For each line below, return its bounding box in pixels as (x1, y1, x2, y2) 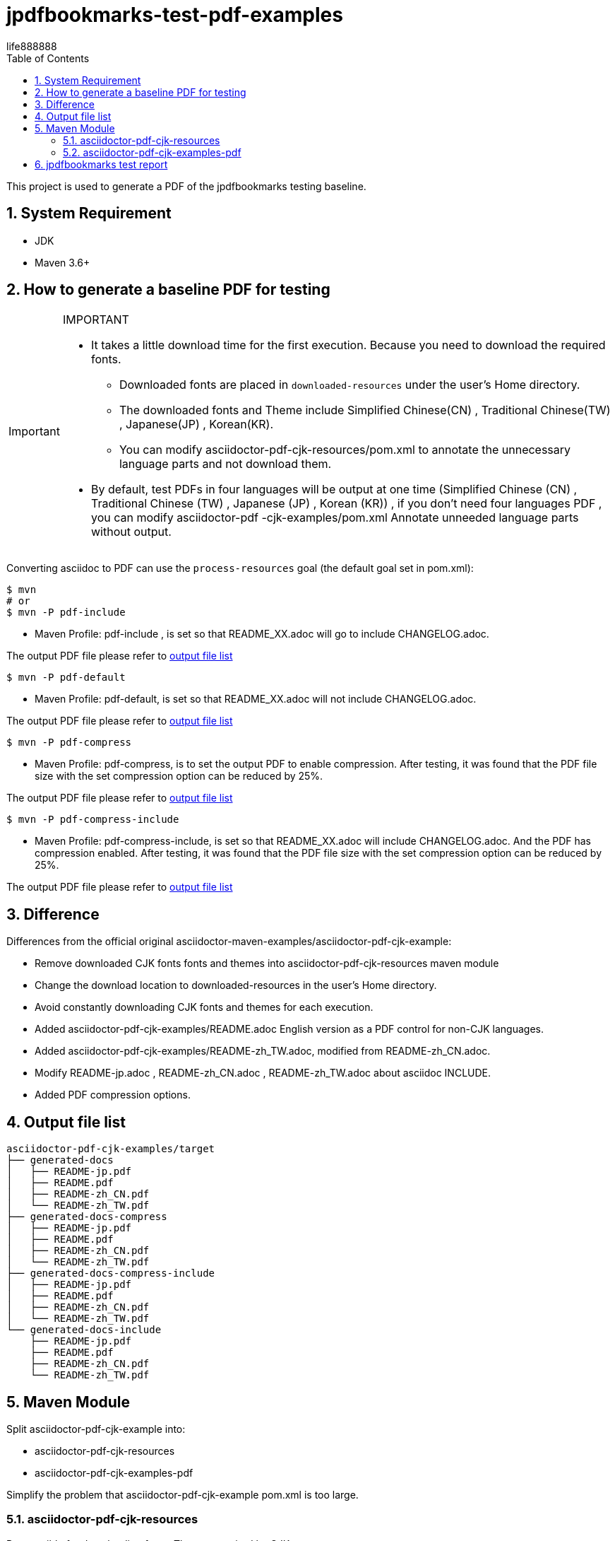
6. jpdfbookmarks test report (35, 158, 168, 170)
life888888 (6, 40, 57, 52)
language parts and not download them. (119, 457, 332, 471)
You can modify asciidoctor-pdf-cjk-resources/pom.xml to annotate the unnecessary (119, 443, 571, 457)
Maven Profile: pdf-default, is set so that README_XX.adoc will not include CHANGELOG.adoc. (35, 693, 477, 705)
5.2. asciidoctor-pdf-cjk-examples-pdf (63, 146, 241, 158)
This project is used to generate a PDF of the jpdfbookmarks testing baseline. (6, 180, 366, 192)
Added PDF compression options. (35, 1089, 191, 1101)
